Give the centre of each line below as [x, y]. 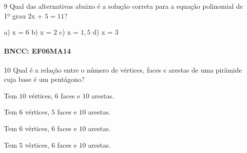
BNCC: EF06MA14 [38, 51]
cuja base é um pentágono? [44, 79]
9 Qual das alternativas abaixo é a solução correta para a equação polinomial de [123, 6]
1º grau [15, 15]
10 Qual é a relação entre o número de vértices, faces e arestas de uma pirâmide [123, 69]
